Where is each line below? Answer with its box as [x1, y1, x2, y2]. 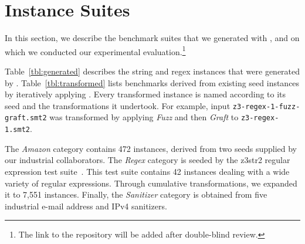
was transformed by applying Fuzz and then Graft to [49, 111, 239, 123]
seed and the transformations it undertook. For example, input [5, 99, 231, 111]
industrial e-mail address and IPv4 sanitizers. [5, 199, 167, 212]
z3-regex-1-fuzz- [232, 102, 300, 111]
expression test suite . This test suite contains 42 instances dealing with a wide [5, 165, 290, 177]
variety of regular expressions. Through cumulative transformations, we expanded [5, 177, 297, 189]
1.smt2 [5, 126, 30, 134]
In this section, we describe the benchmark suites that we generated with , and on [5, 32, 300, 44]
